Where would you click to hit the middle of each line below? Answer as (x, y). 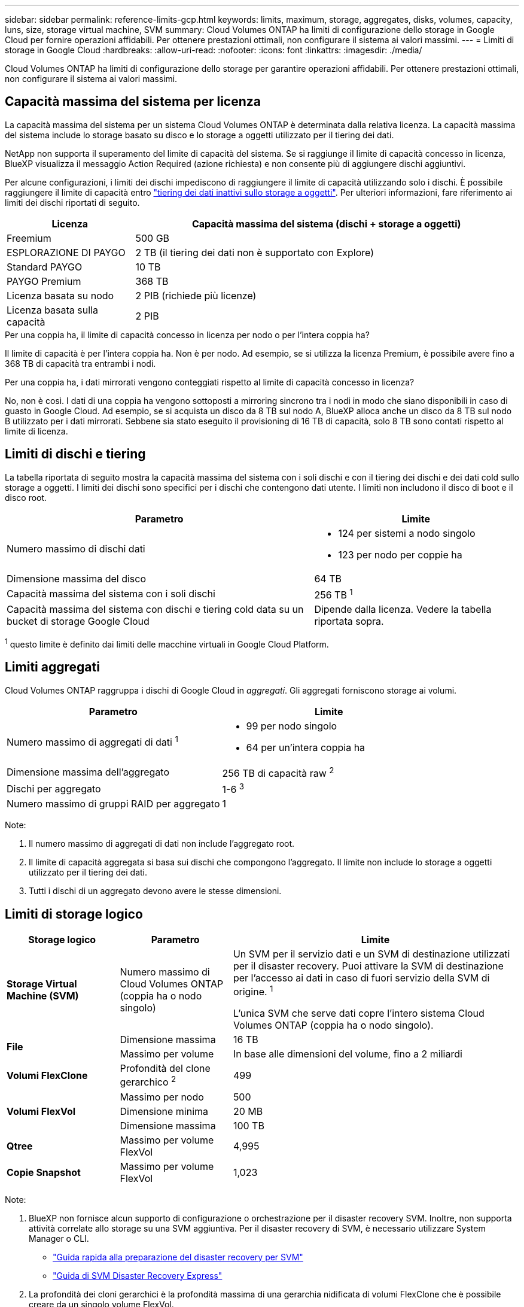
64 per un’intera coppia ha (306, 747)
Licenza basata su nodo (60, 295)
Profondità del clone (165, 1069)
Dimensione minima (164, 1111)
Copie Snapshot (44, 1172)
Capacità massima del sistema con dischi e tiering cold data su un (155, 610)
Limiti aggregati (52, 667)
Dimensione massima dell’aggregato (88, 772)
